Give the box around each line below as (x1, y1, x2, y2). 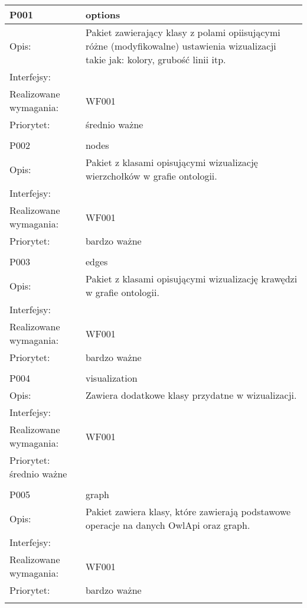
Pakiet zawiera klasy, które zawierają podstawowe (85, 505, 291, 518)
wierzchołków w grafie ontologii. (85, 169, 217, 183)
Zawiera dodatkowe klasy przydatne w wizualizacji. (85, 388, 297, 402)
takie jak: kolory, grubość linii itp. (85, 53, 226, 66)
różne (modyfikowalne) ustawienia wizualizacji (85, 39, 276, 53)
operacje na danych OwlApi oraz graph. (85, 518, 250, 532)
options (85, 8, 120, 21)
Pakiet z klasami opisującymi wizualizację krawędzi (85, 272, 298, 285)
